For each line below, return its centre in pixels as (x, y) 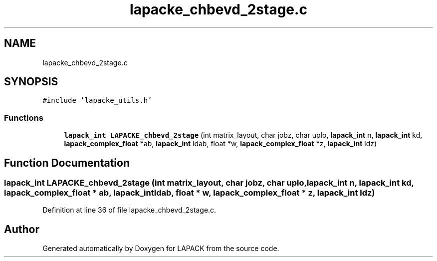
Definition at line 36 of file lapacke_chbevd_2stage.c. (129, 210)
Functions (24, 118)
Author (22, 229)
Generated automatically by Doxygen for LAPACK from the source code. (161, 249)
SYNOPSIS (31, 82)
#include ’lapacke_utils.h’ (97, 101)
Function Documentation (67, 163)
